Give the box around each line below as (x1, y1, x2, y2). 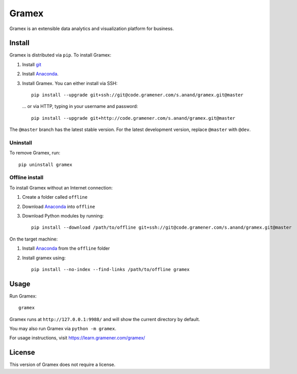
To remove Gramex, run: (9, 150, 61, 156)
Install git (22, 61, 42, 67)
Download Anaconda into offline (22, 203, 95, 209)
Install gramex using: (22, 255, 66, 261)
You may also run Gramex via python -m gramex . (9, 326, 117, 332)
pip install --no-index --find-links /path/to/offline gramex (31, 266, 190, 272)
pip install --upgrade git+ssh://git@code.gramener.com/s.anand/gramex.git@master (31, 92, 244, 98)
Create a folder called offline (22, 194, 88, 200)
